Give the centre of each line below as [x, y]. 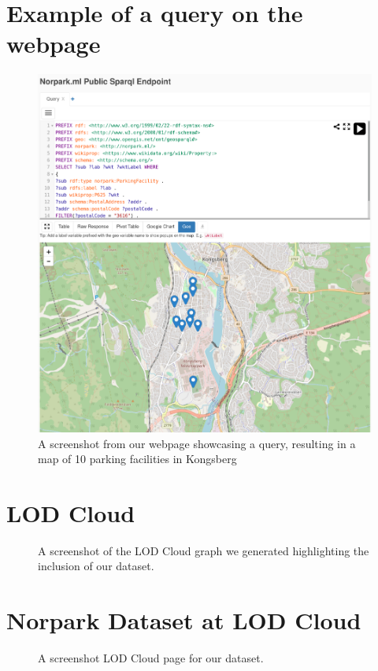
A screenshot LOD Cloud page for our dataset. [151, 658]
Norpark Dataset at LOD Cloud [184, 620]
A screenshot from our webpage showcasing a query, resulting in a [197, 443]
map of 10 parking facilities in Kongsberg [137, 459]
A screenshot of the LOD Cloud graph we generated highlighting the [204, 550]
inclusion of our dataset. [96, 566]
